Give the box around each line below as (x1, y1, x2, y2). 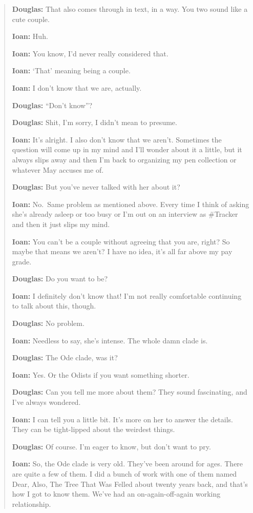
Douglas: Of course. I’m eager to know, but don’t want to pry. (12, 441, 211, 452)
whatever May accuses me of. (12, 164, 104, 175)
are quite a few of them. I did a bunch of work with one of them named (12, 468, 237, 479)
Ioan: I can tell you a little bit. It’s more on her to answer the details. (12, 414, 234, 424)
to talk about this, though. (12, 300, 96, 311)
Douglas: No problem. (12, 318, 85, 329)
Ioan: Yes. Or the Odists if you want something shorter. (12, 369, 189, 380)
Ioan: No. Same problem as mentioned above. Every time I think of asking (12, 198, 249, 209)
